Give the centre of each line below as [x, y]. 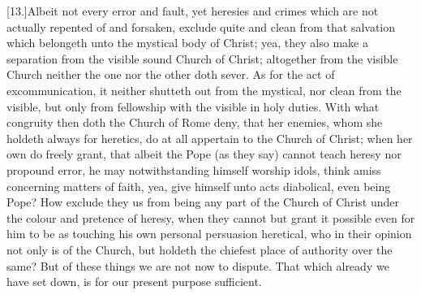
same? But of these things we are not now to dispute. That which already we [198, 265]
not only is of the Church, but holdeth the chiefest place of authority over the [200, 249]
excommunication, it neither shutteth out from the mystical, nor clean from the [204, 90]
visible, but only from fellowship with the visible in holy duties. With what [193, 106]
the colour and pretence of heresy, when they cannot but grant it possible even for [211, 217]
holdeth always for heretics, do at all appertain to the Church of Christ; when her [210, 138]
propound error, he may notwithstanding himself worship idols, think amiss [194, 169]
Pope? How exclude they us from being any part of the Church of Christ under [203, 202]
